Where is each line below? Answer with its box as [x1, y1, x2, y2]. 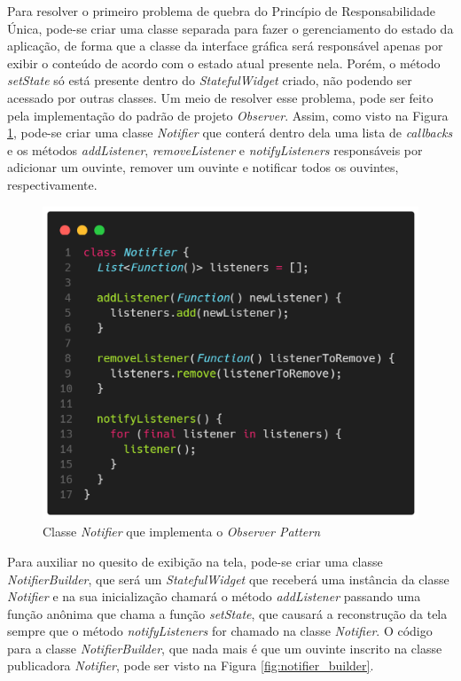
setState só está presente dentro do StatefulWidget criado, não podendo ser [7, 71, 412, 90]
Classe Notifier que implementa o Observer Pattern [43, 522, 321, 541]
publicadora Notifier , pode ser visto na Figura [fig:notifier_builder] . [7, 656, 374, 675]
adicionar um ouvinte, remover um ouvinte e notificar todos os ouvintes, [7, 158, 399, 176]
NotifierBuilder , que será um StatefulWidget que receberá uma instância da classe [7, 569, 449, 588]
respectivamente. [7, 175, 98, 193]
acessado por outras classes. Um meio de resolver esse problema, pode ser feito [7, 88, 434, 106]
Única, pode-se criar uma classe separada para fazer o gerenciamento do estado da [7, 19, 454, 37]
